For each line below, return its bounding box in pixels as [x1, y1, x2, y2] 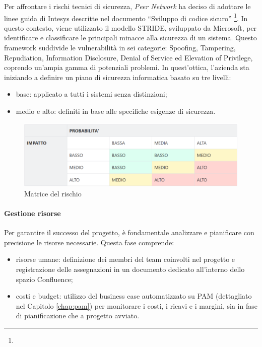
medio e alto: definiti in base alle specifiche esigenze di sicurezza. [16, 106, 216, 116]
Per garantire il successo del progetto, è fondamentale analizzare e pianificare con [4, 227, 254, 238]
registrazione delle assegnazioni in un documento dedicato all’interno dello [16, 263, 245, 274]
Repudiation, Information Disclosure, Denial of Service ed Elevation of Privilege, [4, 52, 253, 62]
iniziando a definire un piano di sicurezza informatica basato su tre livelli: [4, 72, 231, 82]
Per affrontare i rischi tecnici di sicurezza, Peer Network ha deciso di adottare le [4, 1, 251, 11]
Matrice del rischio [24, 188, 82, 198]
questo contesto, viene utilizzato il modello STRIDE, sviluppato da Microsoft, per [4, 22, 257, 33]
